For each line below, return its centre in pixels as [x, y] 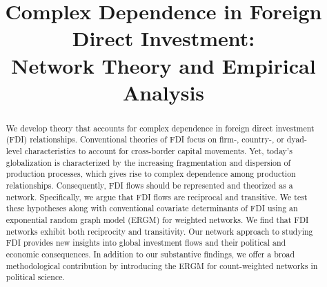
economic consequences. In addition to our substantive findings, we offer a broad [150, 254]
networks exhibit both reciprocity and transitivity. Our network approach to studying [159, 231]
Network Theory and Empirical [163, 65]
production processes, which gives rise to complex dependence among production [151, 174]
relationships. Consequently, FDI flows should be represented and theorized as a [149, 185]
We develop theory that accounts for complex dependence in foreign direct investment [160, 128]
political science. [35, 277]
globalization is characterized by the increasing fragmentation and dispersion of [148, 162]
